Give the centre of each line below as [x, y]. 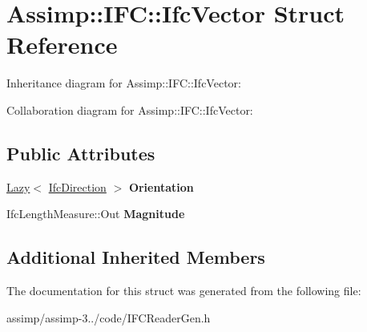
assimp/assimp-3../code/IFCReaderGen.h [109, 317]
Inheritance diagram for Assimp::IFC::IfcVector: [124, 83]
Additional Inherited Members [136, 257]
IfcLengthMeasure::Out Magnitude [96, 214]
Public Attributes [81, 153]
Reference [62, 45]
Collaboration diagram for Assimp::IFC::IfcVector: [130, 109]
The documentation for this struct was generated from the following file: [184, 291]
